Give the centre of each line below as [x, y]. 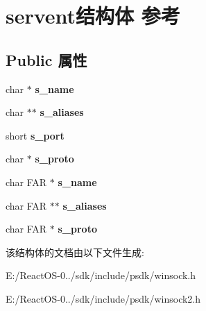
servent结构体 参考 [93, 16]
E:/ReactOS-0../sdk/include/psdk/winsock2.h [103, 298]
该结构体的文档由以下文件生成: [75, 252]
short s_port [35, 135]
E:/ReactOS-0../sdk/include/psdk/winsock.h [101, 275]
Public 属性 [46, 59]
